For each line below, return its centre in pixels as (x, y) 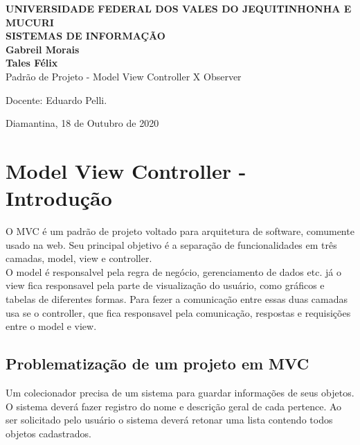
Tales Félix (32, 63)
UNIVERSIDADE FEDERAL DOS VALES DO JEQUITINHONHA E (179, 8)
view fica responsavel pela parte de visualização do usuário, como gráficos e (165, 285)
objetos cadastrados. (48, 433)
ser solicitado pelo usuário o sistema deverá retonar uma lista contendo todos (169, 420)
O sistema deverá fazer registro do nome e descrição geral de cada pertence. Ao (174, 406)
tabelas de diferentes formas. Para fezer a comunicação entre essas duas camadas (177, 299)
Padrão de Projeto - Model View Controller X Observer (124, 76)
